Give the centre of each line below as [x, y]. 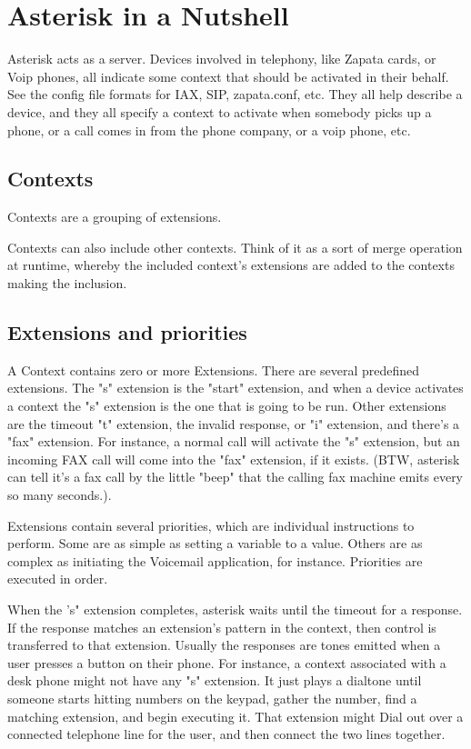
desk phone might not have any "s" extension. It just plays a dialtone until [215, 680]
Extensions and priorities [127, 332]
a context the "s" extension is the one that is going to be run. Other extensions [227, 406]
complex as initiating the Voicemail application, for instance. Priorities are [215, 560]
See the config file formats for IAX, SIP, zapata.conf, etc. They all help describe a [235, 94]
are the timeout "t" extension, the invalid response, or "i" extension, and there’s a [234, 423]
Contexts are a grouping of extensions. [115, 217]
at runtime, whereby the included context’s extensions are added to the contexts [231, 265]
